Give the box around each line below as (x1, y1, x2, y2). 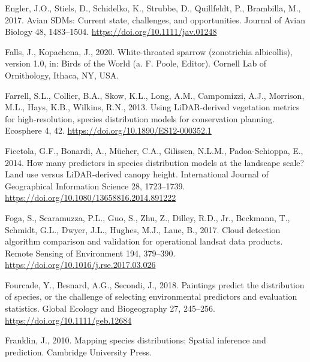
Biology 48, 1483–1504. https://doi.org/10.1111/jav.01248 (5, 25, 217, 38)
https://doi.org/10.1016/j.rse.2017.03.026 (5, 258, 156, 271)
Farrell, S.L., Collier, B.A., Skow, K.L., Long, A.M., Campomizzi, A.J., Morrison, (5, 89, 305, 101)
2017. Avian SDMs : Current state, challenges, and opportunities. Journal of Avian (5, 13, 306, 26)
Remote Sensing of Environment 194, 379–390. (5, 246, 176, 259)
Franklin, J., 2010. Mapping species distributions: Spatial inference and (5, 334, 266, 346)
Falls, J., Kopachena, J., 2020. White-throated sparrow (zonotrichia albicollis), (5, 45, 293, 58)
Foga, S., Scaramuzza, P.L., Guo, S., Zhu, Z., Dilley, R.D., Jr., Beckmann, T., (5, 211, 290, 224)
